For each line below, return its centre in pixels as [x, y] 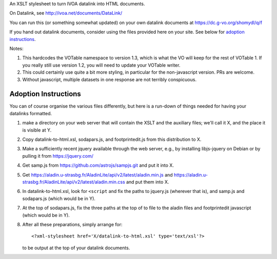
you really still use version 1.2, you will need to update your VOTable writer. [101, 65]
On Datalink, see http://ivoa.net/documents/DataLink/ [66, 13]
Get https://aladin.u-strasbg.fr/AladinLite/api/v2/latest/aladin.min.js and [97, 175]
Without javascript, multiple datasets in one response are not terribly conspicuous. [110, 79]
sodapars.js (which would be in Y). [59, 198]
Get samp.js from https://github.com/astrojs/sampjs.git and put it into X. [98, 165]
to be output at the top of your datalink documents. [76, 248]
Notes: [16, 48]
